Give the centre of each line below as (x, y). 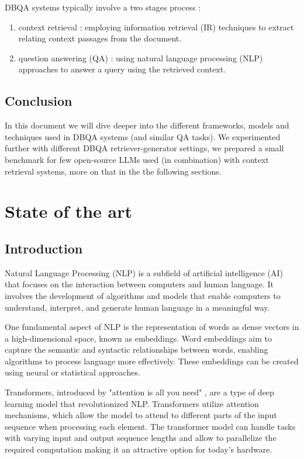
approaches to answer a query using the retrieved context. (122, 69)
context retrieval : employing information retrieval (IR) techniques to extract (156, 27)
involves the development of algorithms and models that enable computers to (143, 295)
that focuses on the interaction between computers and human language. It (139, 284)
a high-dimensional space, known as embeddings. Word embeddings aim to (138, 338)
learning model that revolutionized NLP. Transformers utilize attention (132, 403)
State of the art (69, 211)
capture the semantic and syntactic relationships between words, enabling (137, 350)
